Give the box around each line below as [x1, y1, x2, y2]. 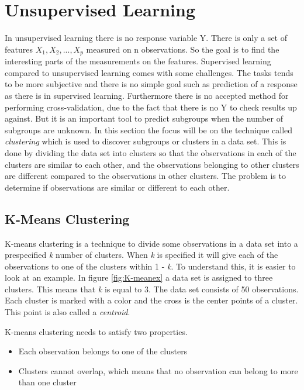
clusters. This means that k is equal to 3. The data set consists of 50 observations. [5, 282, 299, 295]
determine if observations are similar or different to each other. [5, 181, 230, 193]
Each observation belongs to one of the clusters [18, 345, 188, 357]
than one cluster [18, 376, 77, 388]
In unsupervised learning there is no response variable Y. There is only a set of [5, 32, 287, 44]
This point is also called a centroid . [5, 306, 130, 318]
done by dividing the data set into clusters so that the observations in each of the [5, 146, 296, 158]
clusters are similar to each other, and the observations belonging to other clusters [5, 158, 299, 170]
